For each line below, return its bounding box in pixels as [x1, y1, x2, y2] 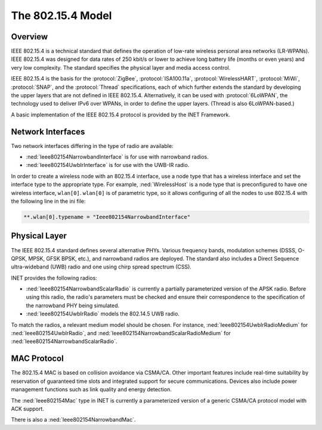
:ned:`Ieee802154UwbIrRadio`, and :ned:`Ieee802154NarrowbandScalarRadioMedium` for [11, 330, 231, 337]
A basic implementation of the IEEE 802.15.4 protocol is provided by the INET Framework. [11, 111, 231, 118]
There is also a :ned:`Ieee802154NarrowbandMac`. [11, 416, 137, 423]
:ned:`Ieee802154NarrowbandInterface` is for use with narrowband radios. [26, 153, 209, 160]
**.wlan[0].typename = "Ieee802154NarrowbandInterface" [23, 214, 191, 221]
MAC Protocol [11, 354, 64, 364]
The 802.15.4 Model [11, 9, 112, 22]
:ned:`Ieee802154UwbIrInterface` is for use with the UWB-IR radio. [26, 162, 190, 169]
